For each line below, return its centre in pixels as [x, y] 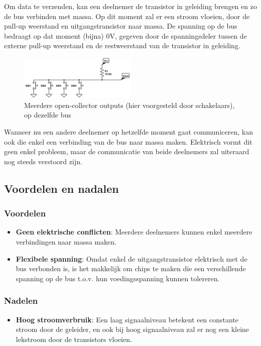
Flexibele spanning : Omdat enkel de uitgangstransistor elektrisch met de [132, 258]
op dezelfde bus [48, 115]
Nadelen [21, 301]
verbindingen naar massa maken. [66, 242]
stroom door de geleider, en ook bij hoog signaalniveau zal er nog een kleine [133, 329]
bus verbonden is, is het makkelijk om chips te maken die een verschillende [131, 268]
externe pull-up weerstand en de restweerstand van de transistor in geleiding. [122, 45]
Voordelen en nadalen [61, 188]
